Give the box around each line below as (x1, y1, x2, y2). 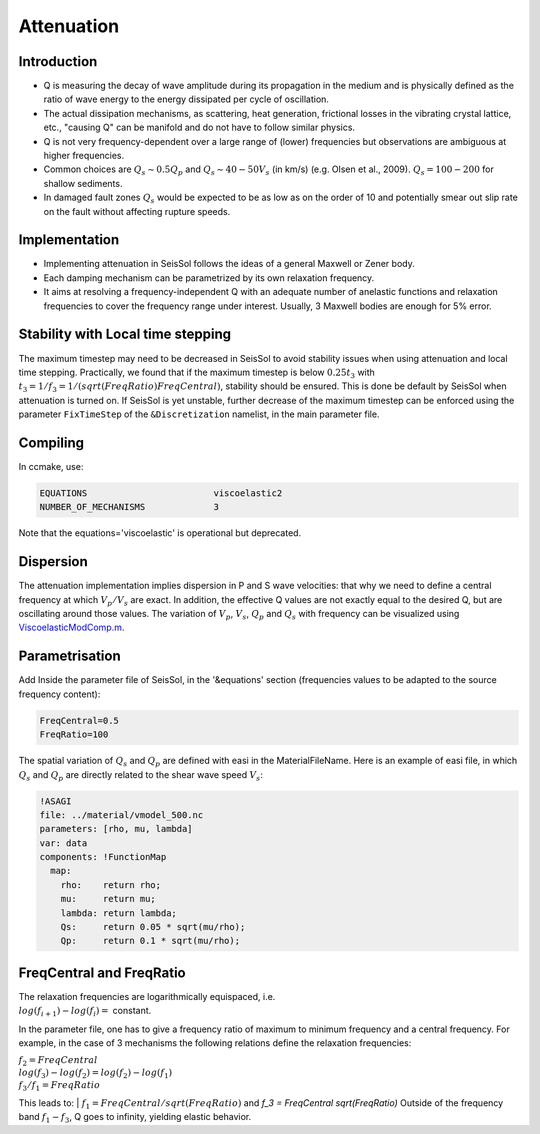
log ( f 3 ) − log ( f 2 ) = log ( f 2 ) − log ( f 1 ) (18, 1067, 173, 1081)
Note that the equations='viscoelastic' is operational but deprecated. (18, 527, 302, 539)
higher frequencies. (43, 150, 125, 162)
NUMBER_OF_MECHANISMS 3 (39, 501, 220, 513)
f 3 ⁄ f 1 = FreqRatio (18, 1079, 101, 1093)
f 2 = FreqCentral (18, 1055, 99, 1069)
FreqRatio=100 (39, 729, 109, 740)
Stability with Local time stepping (18, 326, 232, 343)
